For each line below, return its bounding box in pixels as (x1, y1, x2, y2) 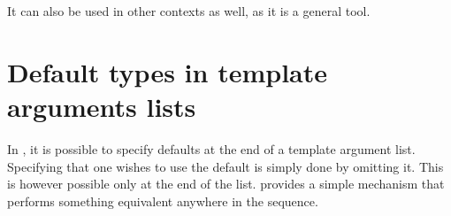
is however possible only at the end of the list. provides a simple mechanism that (7, 174, 445, 193)
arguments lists (7, 88, 196, 124)
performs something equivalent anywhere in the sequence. (7, 191, 318, 210)
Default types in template (7, 53, 327, 89)
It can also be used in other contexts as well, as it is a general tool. (7, 2, 371, 19)
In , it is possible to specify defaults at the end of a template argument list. (7, 139, 416, 158)
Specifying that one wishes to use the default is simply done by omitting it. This (7, 157, 444, 175)
